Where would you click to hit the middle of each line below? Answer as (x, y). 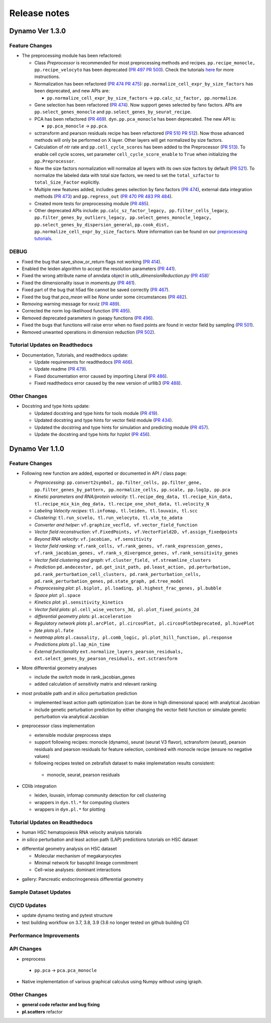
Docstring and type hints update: (56, 406)
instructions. (47, 77)
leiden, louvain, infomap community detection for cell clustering (100, 795)
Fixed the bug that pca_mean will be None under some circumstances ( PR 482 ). (105, 297)
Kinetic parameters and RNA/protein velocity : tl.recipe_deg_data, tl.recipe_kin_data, (133, 497)
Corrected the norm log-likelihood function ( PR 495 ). (77, 311)
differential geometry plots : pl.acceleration (83, 616)
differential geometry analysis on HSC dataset (70, 849)
